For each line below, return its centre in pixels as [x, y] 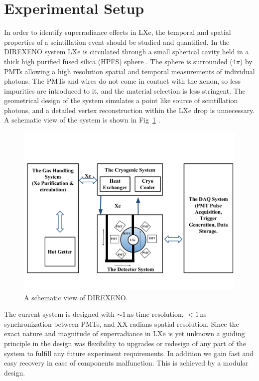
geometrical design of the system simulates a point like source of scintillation [121, 100]
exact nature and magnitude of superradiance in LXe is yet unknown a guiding [125, 333]
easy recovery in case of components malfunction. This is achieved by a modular [126, 363]
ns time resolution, [155, 314]
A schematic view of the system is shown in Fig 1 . [82, 120]
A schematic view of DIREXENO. [76, 297]
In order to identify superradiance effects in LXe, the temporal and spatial [118, 32]
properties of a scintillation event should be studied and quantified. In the [117, 42]
